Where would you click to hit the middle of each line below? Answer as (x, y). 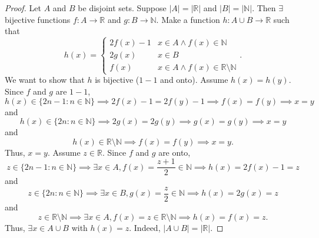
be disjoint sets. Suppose (122, 8)
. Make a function (188, 19)
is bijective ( (117, 80)
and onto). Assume (194, 80)
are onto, (175, 152)
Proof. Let (23, 8)
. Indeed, (145, 227)
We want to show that (45, 80)
